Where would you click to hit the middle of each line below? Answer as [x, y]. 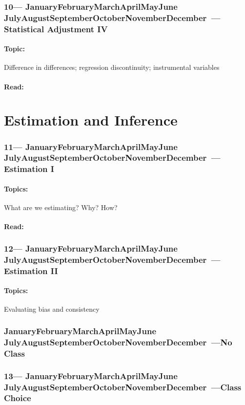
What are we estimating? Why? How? [61, 207]
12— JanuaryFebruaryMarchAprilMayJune [91, 248]
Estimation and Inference [91, 120]
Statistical [24, 29]
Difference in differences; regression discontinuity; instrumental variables [112, 67]
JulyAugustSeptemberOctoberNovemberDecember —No [118, 342]
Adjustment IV [77, 29]
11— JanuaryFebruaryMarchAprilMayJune [91, 146]
